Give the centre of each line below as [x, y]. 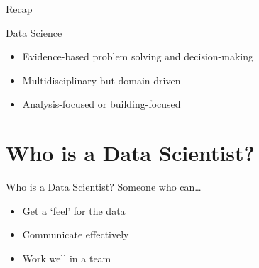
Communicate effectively [76, 234]
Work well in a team [67, 258]
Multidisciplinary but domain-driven [101, 80]
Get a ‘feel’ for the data [74, 210]
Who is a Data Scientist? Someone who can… [104, 187]
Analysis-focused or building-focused [101, 104]
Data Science [34, 32]
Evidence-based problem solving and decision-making [138, 56]
